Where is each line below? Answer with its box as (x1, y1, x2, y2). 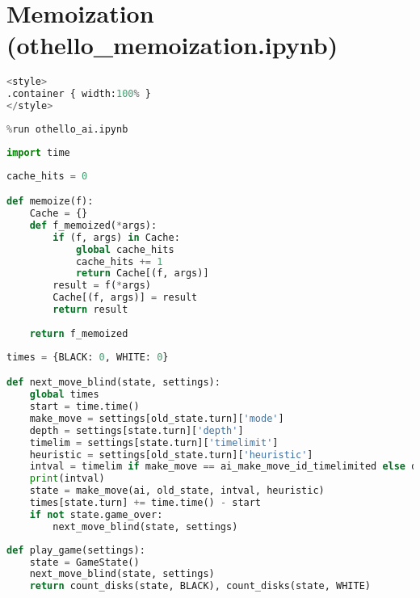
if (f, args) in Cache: (52, 231, 180, 243)
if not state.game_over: (29, 508, 163, 520)
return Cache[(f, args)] (75, 267, 209, 280)
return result (52, 304, 128, 316)
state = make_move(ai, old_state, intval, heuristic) (29, 485, 325, 497)
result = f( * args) (52, 280, 152, 292)
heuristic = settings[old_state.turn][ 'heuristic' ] (29, 448, 313, 461)
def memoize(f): (6, 196, 94, 208)
